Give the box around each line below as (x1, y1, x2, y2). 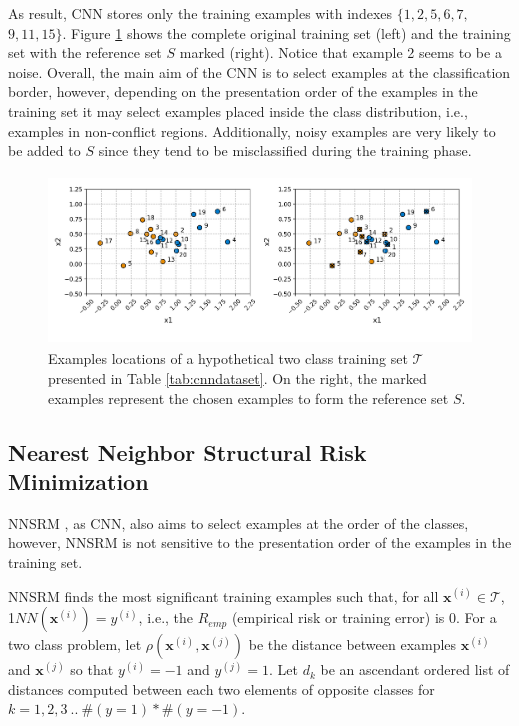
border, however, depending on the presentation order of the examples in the (8, 81, 478, 102)
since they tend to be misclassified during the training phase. (98, 140, 472, 161)
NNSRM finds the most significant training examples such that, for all (8, 585, 439, 606)
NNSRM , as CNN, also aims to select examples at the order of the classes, (8, 512, 469, 533)
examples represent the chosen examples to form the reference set (48, 387, 449, 408)
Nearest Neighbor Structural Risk (8, 436, 367, 467)
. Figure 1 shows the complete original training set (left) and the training (62, 22, 511, 43)
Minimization (8, 465, 149, 496)
